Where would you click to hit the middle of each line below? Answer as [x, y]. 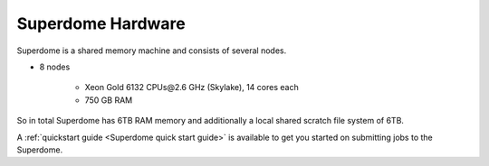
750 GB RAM [109, 100]
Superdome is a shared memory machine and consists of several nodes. [152, 51]
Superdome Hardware [101, 23]
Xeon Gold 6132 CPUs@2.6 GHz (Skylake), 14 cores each [192, 88]
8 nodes [55, 67]
